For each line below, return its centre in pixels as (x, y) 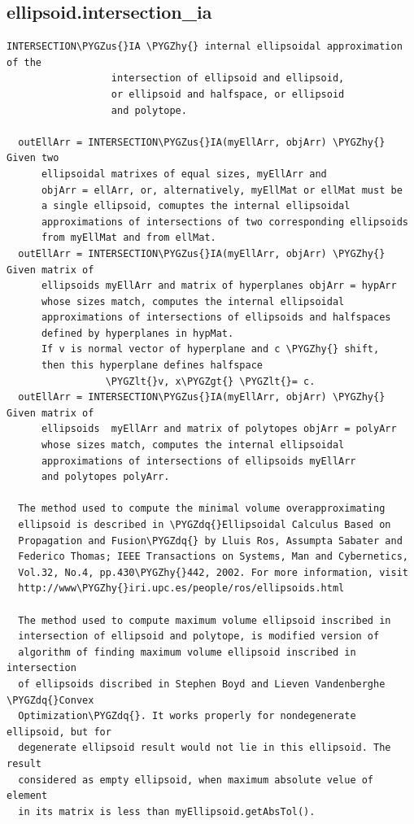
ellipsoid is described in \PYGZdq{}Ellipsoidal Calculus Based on (205, 525)
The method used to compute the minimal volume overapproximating (202, 509)
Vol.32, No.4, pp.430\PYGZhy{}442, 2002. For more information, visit (213, 572)
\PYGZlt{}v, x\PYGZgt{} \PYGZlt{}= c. (210, 381)
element (27, 796)
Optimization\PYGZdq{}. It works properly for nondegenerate (187, 716)
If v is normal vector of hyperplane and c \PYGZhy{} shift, (210, 349)
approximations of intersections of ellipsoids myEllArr (198, 461)
